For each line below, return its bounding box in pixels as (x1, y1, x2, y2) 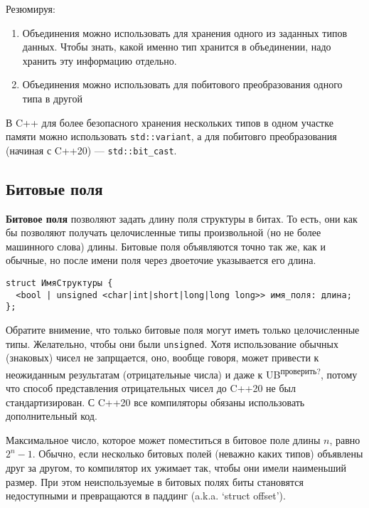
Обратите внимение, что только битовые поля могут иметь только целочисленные (6, 322, 360, 337)
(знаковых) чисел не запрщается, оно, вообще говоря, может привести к (6, 350, 319, 365)
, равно (329, 432, 360, 447)
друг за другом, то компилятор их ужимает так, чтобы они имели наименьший (6, 460, 346, 475)
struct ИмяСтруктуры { (6, 278, 113, 289)
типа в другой (22, 90, 82, 105)
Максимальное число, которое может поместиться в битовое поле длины (6, 432, 321, 447)
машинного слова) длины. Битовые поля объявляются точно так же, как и (6, 238, 326, 253)
